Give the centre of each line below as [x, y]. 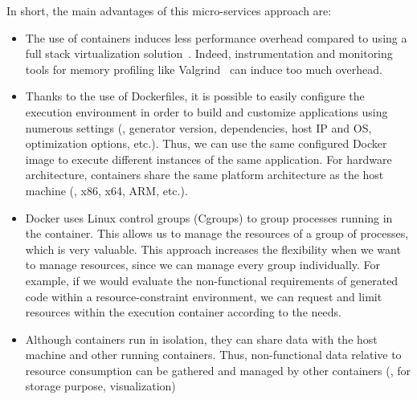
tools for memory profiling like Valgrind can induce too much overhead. [204, 69]
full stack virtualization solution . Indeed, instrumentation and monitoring [209, 53]
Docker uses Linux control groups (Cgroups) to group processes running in [209, 217]
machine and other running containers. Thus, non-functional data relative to [213, 355]
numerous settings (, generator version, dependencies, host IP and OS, [198, 127]
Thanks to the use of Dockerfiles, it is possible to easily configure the [195, 96]
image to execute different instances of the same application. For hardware [208, 159]
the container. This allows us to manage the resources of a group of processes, [217, 233]
